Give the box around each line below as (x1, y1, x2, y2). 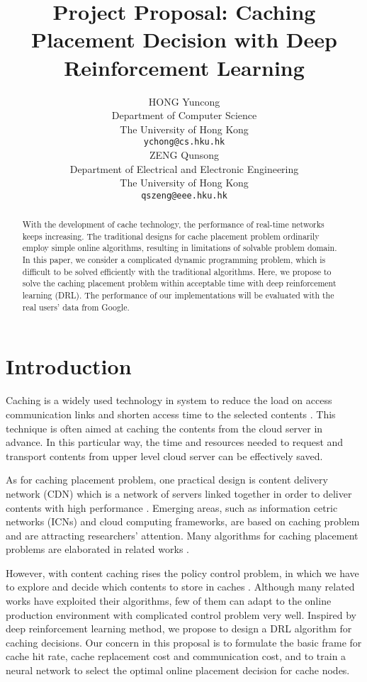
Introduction (6, 352, 132, 381)
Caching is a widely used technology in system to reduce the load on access (6, 393, 332, 408)
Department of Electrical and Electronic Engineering (69, 161, 299, 176)
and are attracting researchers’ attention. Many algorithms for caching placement (6, 527, 358, 542)
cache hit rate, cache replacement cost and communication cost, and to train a (6, 649, 346, 664)
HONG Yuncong (148, 94, 220, 108)
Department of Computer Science (111, 108, 257, 123)
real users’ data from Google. (22, 301, 130, 313)
